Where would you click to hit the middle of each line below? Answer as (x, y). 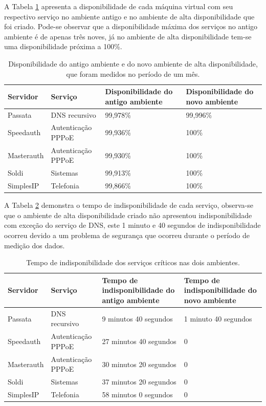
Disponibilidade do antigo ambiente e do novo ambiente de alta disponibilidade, (133, 63)
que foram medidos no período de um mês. (133, 73)
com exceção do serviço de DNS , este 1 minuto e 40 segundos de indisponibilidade (132, 225)
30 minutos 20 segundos (139, 364)
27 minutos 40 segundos (139, 341)
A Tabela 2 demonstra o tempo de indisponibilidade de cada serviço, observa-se (129, 205)
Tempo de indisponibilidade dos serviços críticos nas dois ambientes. (133, 262)
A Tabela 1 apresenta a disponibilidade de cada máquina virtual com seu (119, 6)
